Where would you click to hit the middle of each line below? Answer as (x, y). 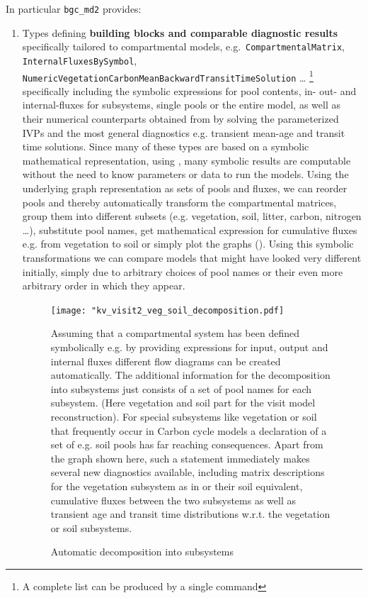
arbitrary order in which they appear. (104, 286)
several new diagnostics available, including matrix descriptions (188, 472)
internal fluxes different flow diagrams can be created (166, 361)
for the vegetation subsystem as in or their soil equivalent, (177, 486)
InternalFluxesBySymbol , (80, 60)
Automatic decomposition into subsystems (142, 552)
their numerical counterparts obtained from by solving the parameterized (180, 119)
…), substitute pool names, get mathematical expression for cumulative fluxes (190, 229)
